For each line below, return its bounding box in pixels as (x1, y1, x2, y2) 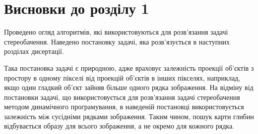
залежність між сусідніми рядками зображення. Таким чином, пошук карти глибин (4, 111, 254, 121)
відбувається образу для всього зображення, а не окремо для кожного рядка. (4, 121, 234, 131)
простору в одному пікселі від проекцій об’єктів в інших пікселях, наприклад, (4, 72, 241, 83)
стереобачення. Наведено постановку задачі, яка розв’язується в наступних (4, 36, 230, 46)
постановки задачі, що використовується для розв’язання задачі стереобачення (4, 91, 240, 102)
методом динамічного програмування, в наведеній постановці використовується (4, 101, 244, 112)
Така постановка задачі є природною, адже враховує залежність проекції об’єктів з (4, 62, 254, 73)
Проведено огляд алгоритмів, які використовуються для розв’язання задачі (4, 27, 228, 37)
